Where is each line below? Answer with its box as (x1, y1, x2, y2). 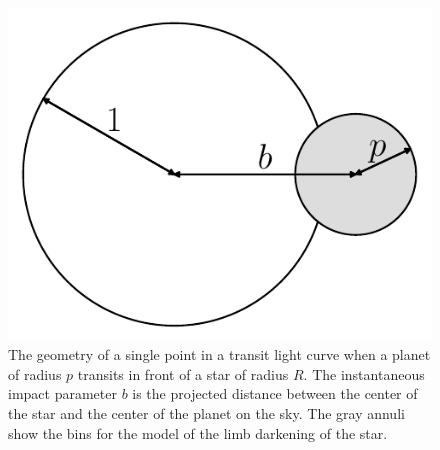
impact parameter (8, 383, 117, 404)
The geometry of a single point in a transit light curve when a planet (8, 344, 431, 365)
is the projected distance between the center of (132, 383, 418, 404)
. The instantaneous (303, 363, 425, 384)
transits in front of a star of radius (77, 363, 289, 384)
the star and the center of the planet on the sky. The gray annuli (8, 403, 405, 424)
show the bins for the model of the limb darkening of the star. (8, 422, 388, 443)
